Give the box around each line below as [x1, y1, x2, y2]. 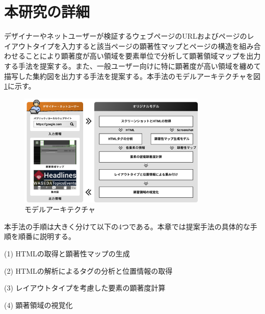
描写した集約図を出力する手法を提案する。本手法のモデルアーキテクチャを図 [4, 70, 261, 81]
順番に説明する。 [18, 231, 75, 242]
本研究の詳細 [4, 1, 90, 22]
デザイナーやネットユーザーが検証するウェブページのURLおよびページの [4, 31, 247, 41]
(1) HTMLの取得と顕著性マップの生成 [4, 248, 130, 259]
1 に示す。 [4, 81, 36, 91]
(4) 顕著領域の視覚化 [4, 299, 73, 310]
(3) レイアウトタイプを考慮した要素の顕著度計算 [4, 282, 166, 293]
